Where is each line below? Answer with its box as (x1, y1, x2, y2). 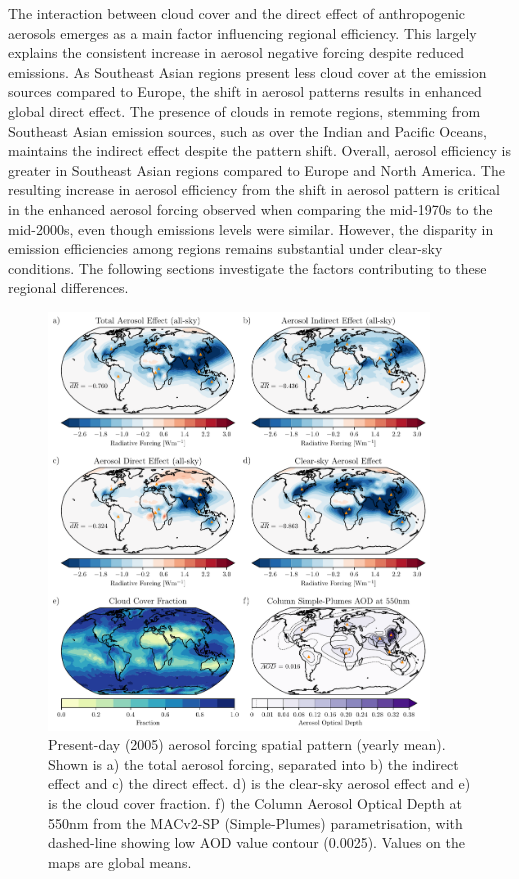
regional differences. (8, 277, 129, 298)
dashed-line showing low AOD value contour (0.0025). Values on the (48, 832, 465, 853)
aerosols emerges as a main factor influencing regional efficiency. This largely (8, 22, 477, 43)
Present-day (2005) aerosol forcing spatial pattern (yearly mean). (48, 734, 446, 755)
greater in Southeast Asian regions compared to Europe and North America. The (8, 159, 505, 180)
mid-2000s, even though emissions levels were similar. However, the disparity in (8, 218, 494, 239)
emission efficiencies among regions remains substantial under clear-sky (8, 238, 443, 259)
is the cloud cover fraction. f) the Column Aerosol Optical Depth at (48, 793, 462, 814)
